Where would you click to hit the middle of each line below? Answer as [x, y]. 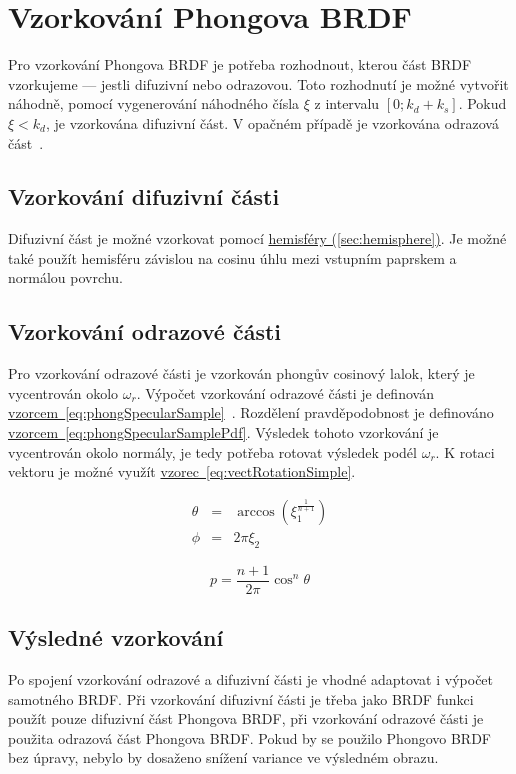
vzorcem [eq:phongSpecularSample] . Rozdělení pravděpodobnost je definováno [251, 412]
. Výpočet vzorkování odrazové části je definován [285, 392]
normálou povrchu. [65, 277]
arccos [256, 511]
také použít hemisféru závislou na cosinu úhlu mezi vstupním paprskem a [232, 257]
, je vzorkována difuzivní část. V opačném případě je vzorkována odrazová [272, 122]
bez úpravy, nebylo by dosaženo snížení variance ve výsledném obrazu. [223, 757]
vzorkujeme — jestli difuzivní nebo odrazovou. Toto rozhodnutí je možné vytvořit [258, 83]
